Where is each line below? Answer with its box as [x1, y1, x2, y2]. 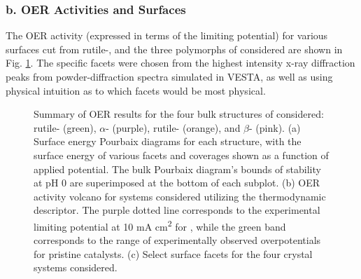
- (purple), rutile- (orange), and [106, 120, 241, 135]
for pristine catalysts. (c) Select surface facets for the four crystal [34, 246, 313, 261]
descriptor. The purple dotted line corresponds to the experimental [34, 203, 320, 217]
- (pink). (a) [249, 120, 301, 135]
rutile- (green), [34, 120, 97, 135]
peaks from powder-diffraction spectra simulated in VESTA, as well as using [6, 69, 333, 83]
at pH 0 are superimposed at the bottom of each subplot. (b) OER [34, 175, 320, 190]
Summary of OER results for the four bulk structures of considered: [34, 107, 324, 121]
